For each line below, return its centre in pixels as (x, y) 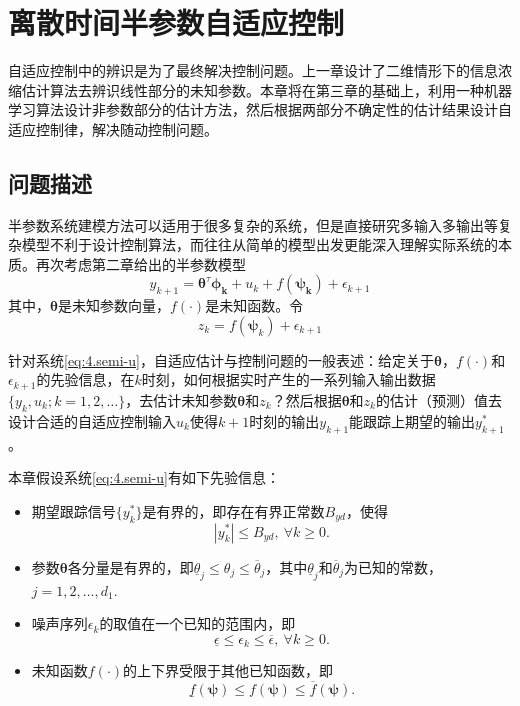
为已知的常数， (393, 566)
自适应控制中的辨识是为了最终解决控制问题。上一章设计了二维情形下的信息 (253, 70)
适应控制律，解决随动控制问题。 (113, 128)
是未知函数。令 (254, 305)
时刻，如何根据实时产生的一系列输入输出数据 (288, 379)
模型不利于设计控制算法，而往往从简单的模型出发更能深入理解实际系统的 (259, 244)
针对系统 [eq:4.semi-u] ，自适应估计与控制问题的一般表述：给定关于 (221, 359)
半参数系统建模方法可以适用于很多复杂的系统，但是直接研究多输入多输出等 (253, 224)
